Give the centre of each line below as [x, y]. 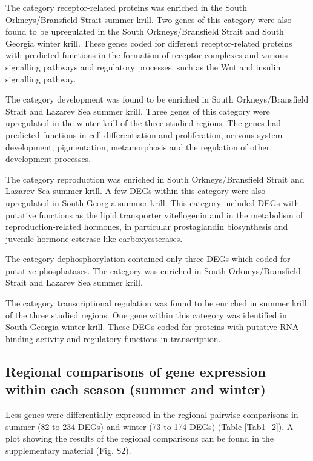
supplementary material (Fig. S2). [68, 450]
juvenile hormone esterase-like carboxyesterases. [94, 238]
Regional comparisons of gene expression [136, 371]
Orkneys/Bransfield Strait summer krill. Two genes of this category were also [149, 19]
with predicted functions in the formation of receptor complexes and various [147, 55]
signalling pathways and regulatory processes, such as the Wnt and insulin [143, 66]
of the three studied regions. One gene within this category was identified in [146, 315]
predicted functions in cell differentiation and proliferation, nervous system [144, 134]
